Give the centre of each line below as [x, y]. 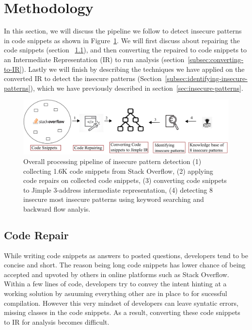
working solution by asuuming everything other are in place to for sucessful [116, 293]
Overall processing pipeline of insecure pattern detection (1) [112, 161]
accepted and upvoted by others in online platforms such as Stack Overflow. [117, 274]
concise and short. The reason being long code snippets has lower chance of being [125, 265]
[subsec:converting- [216, 59]
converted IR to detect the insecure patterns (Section [83, 78]
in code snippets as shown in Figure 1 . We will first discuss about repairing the [122, 40]
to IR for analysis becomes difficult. [57, 322]
